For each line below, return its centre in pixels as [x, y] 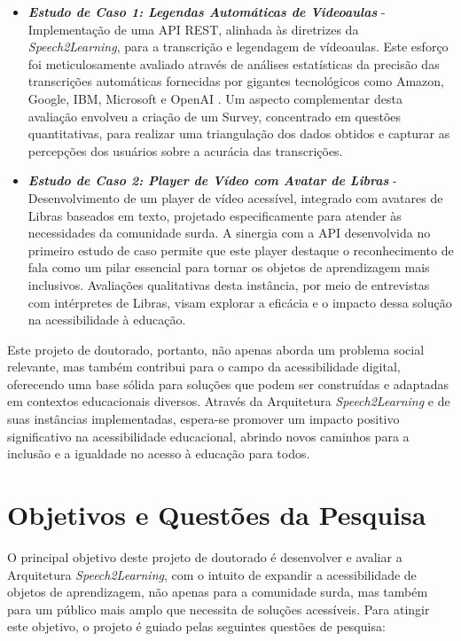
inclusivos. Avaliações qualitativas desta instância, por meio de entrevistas [229, 284]
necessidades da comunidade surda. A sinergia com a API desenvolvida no [229, 233]
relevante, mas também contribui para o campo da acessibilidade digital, [204, 367]
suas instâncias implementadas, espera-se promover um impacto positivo [203, 419]
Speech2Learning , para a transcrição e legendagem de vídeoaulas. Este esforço [238, 47]
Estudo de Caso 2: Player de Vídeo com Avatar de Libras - [212, 180]
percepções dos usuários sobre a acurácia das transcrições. [185, 150]
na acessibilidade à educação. [107, 320]
